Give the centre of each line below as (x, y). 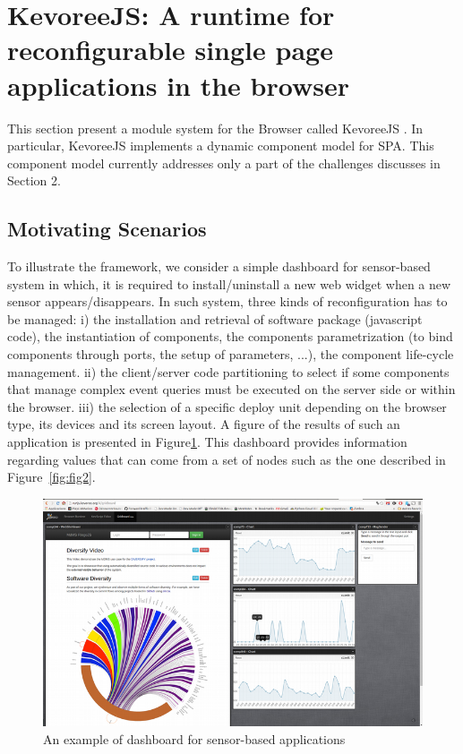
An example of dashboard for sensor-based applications (194, 738)
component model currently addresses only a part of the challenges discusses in (224, 163)
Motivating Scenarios (107, 229)
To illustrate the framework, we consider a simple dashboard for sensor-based (219, 266)
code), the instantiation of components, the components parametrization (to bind (230, 336)
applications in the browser (178, 85)
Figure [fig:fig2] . (51, 477)
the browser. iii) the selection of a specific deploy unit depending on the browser (227, 406)
